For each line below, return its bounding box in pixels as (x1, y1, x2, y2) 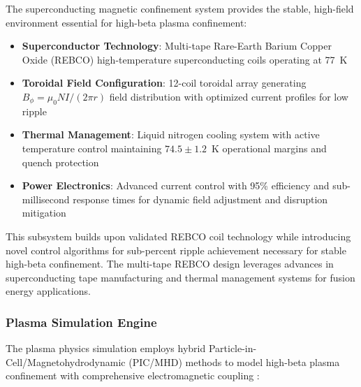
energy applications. (6, 284, 91, 298)
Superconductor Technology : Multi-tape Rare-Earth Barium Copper (22, 38, 332, 53)
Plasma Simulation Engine (6, 313, 157, 330)
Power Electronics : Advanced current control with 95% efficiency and (22, 178, 330, 193)
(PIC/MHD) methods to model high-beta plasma (128, 354, 340, 369)
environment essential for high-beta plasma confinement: (6, 15, 247, 29)
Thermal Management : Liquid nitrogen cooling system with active (22, 127, 320, 142)
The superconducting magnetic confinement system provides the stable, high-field (6, 1, 354, 15)
